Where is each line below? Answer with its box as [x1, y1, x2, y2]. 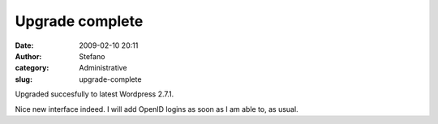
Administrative [79, 63, 127, 73]
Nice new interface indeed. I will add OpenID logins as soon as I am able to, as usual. [15, 104, 299, 113]
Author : [15, 51, 42, 61]
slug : [15, 74, 32, 84]
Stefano [79, 51, 105, 61]
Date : [15, 41, 34, 50]
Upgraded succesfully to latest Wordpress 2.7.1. [15, 89, 174, 99]
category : [15, 63, 49, 73]
